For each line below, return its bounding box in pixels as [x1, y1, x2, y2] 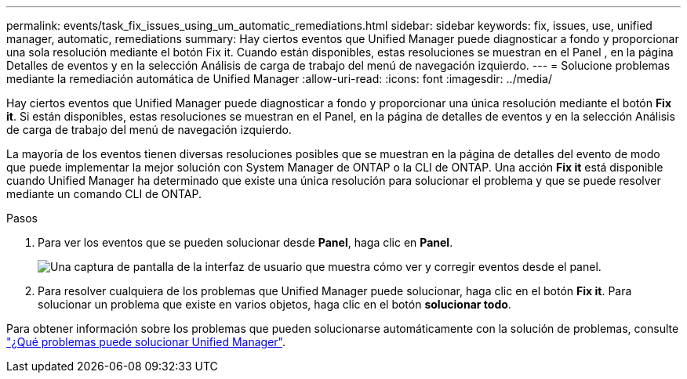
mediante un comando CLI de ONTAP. [6, 187, 202, 200]
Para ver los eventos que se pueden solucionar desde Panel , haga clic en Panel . [38, 236, 453, 249]
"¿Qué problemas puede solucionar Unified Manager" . [6, 335, 286, 348]
